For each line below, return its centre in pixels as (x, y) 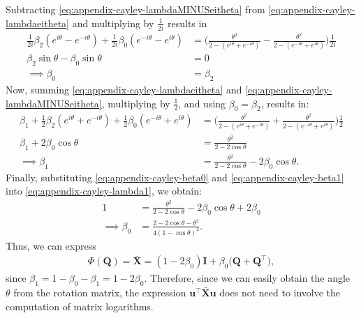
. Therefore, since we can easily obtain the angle (247, 278)
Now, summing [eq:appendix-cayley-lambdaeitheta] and (124, 89)
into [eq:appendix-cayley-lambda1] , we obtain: (104, 191)
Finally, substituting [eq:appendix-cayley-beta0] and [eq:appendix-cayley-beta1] (175, 177)
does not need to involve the (280, 293)
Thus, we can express (51, 245)
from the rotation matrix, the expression (100, 293)
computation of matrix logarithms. (80, 306)
